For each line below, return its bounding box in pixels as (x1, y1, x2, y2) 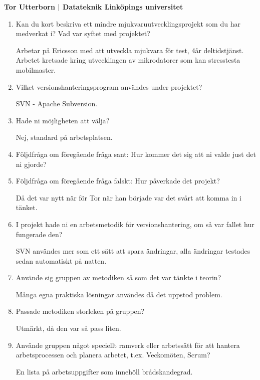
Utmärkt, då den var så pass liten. (16, 323, 121, 333)
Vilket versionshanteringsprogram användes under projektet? (16, 81, 202, 92)
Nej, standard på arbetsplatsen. (16, 132, 113, 142)
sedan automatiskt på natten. (16, 255, 107, 266)
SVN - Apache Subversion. (16, 98, 98, 109)
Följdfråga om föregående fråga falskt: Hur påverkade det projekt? (16, 175, 220, 186)
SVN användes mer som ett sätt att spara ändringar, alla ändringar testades (16, 246, 250, 256)
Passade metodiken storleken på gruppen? (16, 306, 145, 316)
